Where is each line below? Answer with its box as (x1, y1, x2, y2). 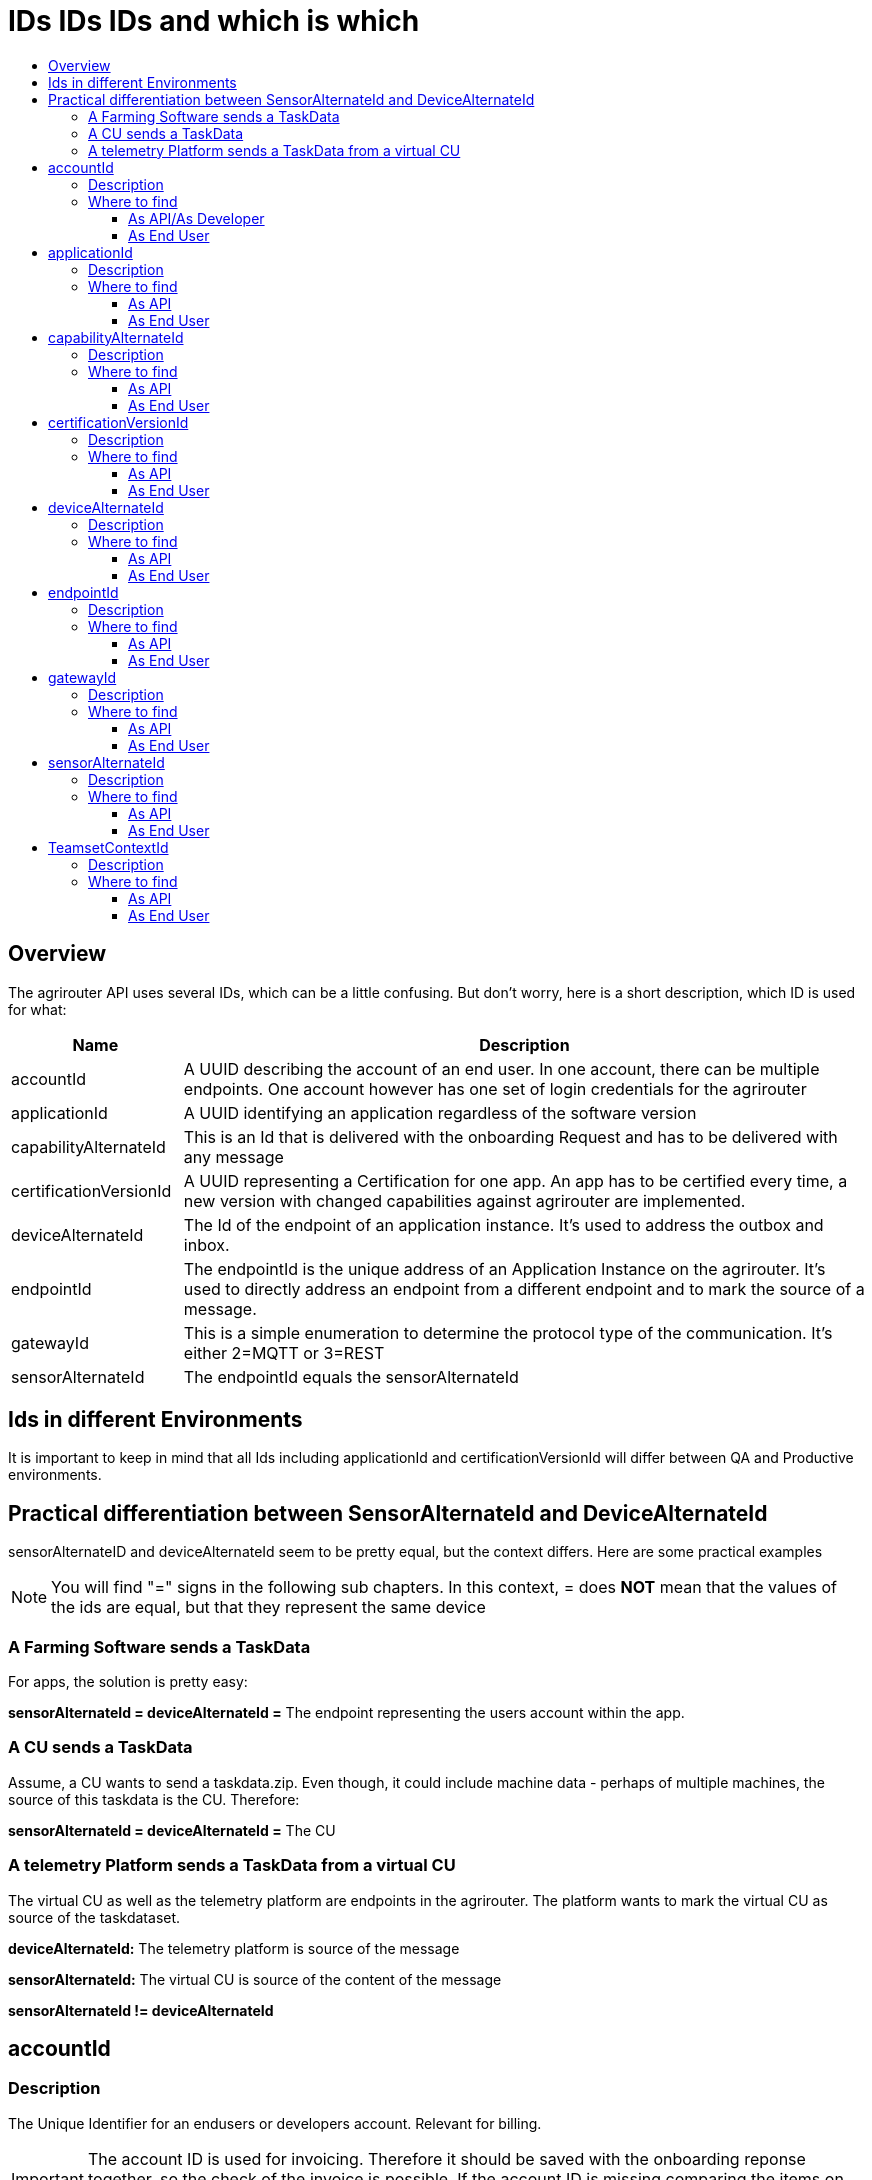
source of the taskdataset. (8, 1908, 181, 1926)
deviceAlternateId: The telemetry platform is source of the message (8, 1939, 460, 1957)
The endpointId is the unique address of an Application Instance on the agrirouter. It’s (183, 1258, 826, 1279)
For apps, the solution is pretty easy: (8, 1673, 248, 1691)
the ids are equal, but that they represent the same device (51, 1597, 486, 1618)
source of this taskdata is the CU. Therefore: (8, 1790, 300, 1808)
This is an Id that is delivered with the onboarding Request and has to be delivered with (183, 1126, 838, 1147)
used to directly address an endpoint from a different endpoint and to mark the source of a (183, 1278, 865, 1299)
